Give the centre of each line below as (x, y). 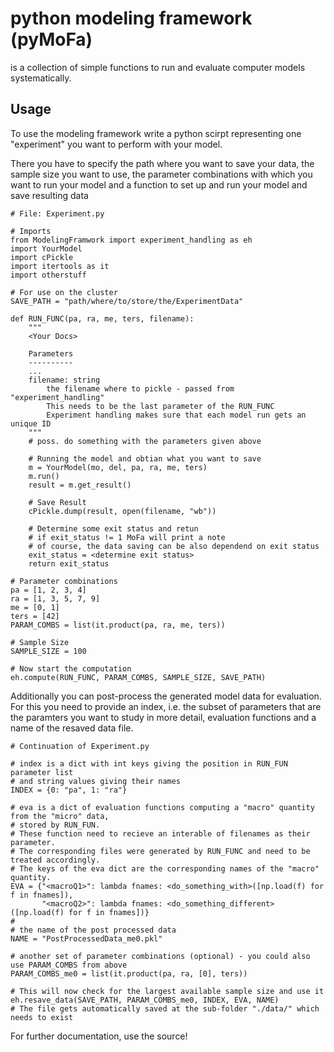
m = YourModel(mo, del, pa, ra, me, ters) (118, 467)
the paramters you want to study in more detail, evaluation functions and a (163, 717)
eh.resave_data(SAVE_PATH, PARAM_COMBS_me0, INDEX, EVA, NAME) (145, 1000)
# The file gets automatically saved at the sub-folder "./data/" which (165, 1008)
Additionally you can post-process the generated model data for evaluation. (166, 696)
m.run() (44, 476)
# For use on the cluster (64, 292)
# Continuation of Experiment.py (80, 746)
